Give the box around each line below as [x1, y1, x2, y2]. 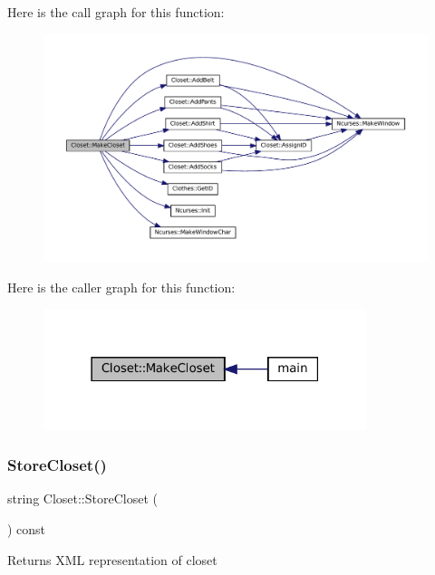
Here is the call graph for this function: [7, 3, 225, 21]
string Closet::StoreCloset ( [7, 489, 158, 508]
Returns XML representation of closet [7, 550, 217, 569]
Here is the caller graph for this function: [7, 277, 236, 296]
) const [7, 520, 46, 539]
